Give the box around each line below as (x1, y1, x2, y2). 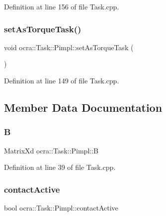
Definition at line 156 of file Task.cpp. (4, 1, 119, 11)
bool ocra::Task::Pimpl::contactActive (4, 203, 118, 213)
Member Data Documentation (4, 99, 163, 115)
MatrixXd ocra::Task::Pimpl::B (4, 145, 98, 155)
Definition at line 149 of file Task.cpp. (4, 75, 119, 85)
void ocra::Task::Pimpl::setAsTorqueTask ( (4, 42, 134, 52)
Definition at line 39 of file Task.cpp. (4, 162, 116, 172)
